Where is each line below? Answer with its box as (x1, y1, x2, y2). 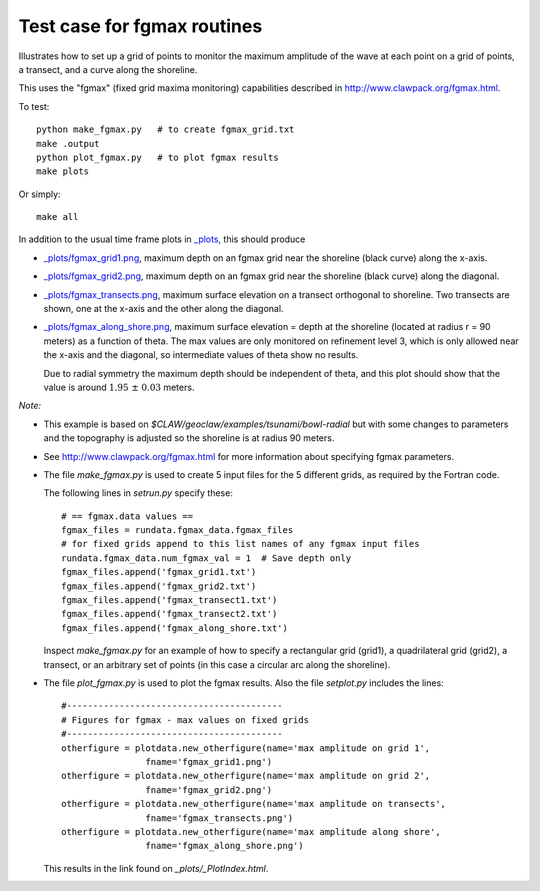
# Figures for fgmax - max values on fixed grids (61, 714, 310, 725)
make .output (36, 138, 100, 149)
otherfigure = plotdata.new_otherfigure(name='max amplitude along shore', (61, 826, 441, 837)
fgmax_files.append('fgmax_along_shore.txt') (61, 622, 289, 634)
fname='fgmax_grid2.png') (145, 784, 273, 795)
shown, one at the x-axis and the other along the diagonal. (43, 303, 284, 315)
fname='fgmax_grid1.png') (145, 756, 273, 767)
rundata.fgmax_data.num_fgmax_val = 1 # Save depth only (61, 552, 352, 564)
